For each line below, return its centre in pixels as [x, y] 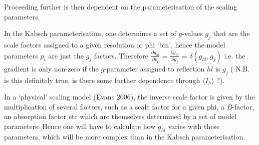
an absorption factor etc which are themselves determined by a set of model [120, 116]
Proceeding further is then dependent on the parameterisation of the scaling [121, 6]
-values [192, 33]
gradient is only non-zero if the [51, 68]
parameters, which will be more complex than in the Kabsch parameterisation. [125, 136]
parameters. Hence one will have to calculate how [80, 126]
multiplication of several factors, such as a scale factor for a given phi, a [114, 106]
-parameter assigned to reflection [155, 68]
